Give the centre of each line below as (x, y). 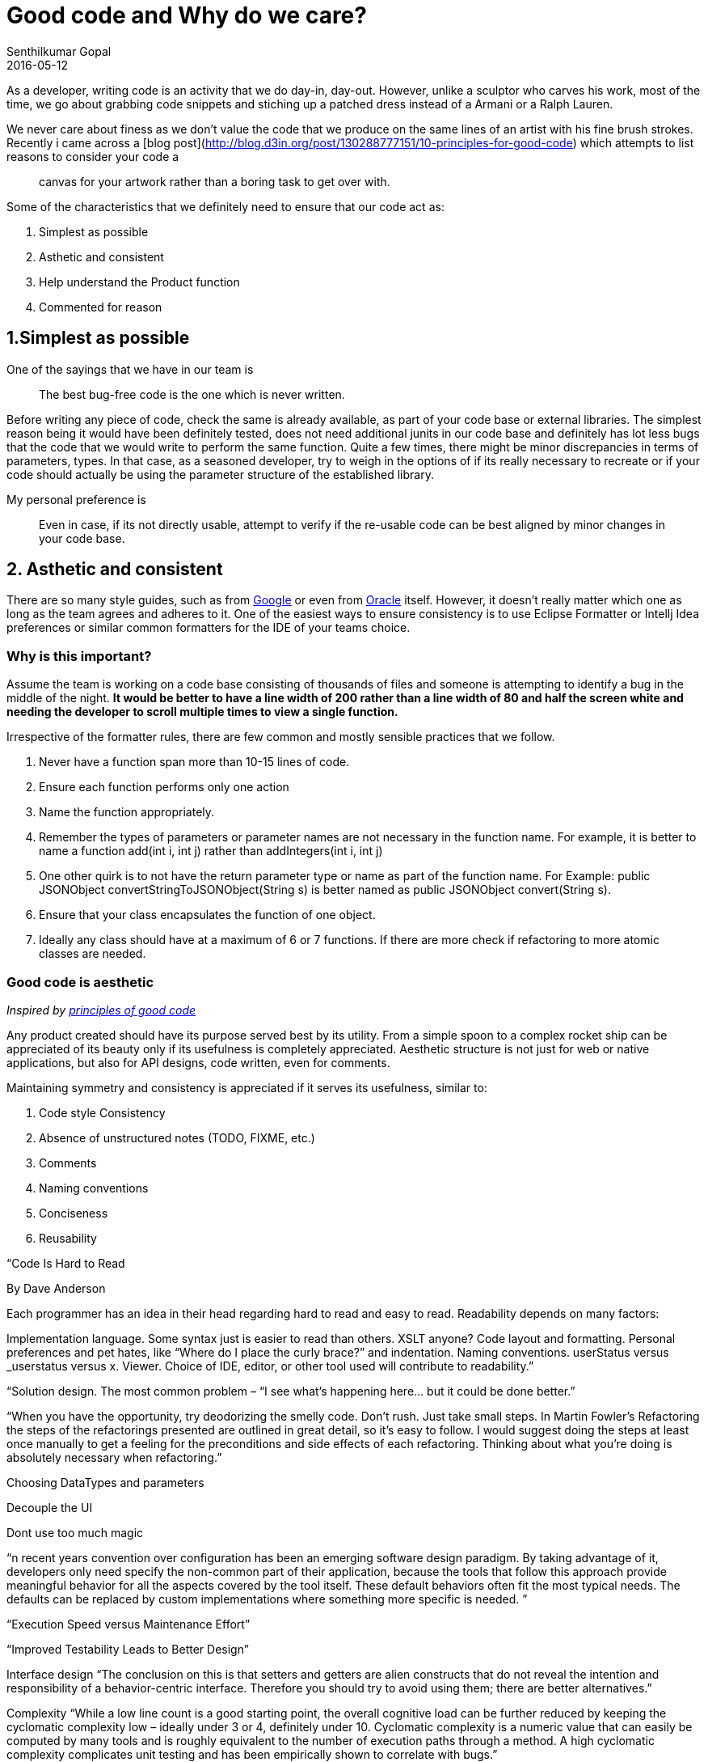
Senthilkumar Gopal (59, 51)
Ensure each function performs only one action (164, 787)
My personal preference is (76, 499)
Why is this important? (79, 656)
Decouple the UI (50, 1507)
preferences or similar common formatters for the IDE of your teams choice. (209, 628)
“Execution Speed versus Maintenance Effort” (129, 1624)
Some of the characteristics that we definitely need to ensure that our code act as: (225, 206)
